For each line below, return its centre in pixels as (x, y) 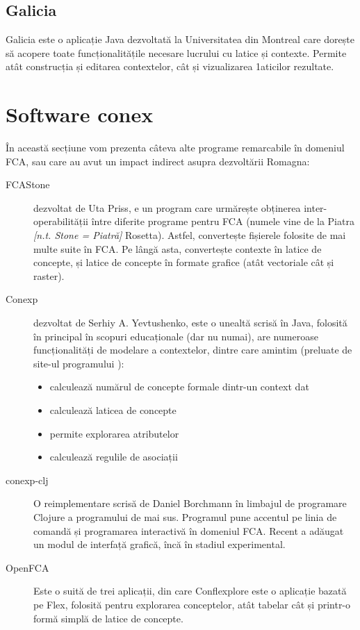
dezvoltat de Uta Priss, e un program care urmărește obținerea (167, 207)
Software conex (80, 114)
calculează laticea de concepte (113, 410)
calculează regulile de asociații (114, 457)
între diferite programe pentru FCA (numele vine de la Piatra (223, 221)
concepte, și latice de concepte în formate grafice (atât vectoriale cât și (184, 262)
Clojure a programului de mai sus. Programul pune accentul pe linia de (185, 516)
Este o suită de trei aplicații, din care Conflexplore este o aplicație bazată (190, 591)
